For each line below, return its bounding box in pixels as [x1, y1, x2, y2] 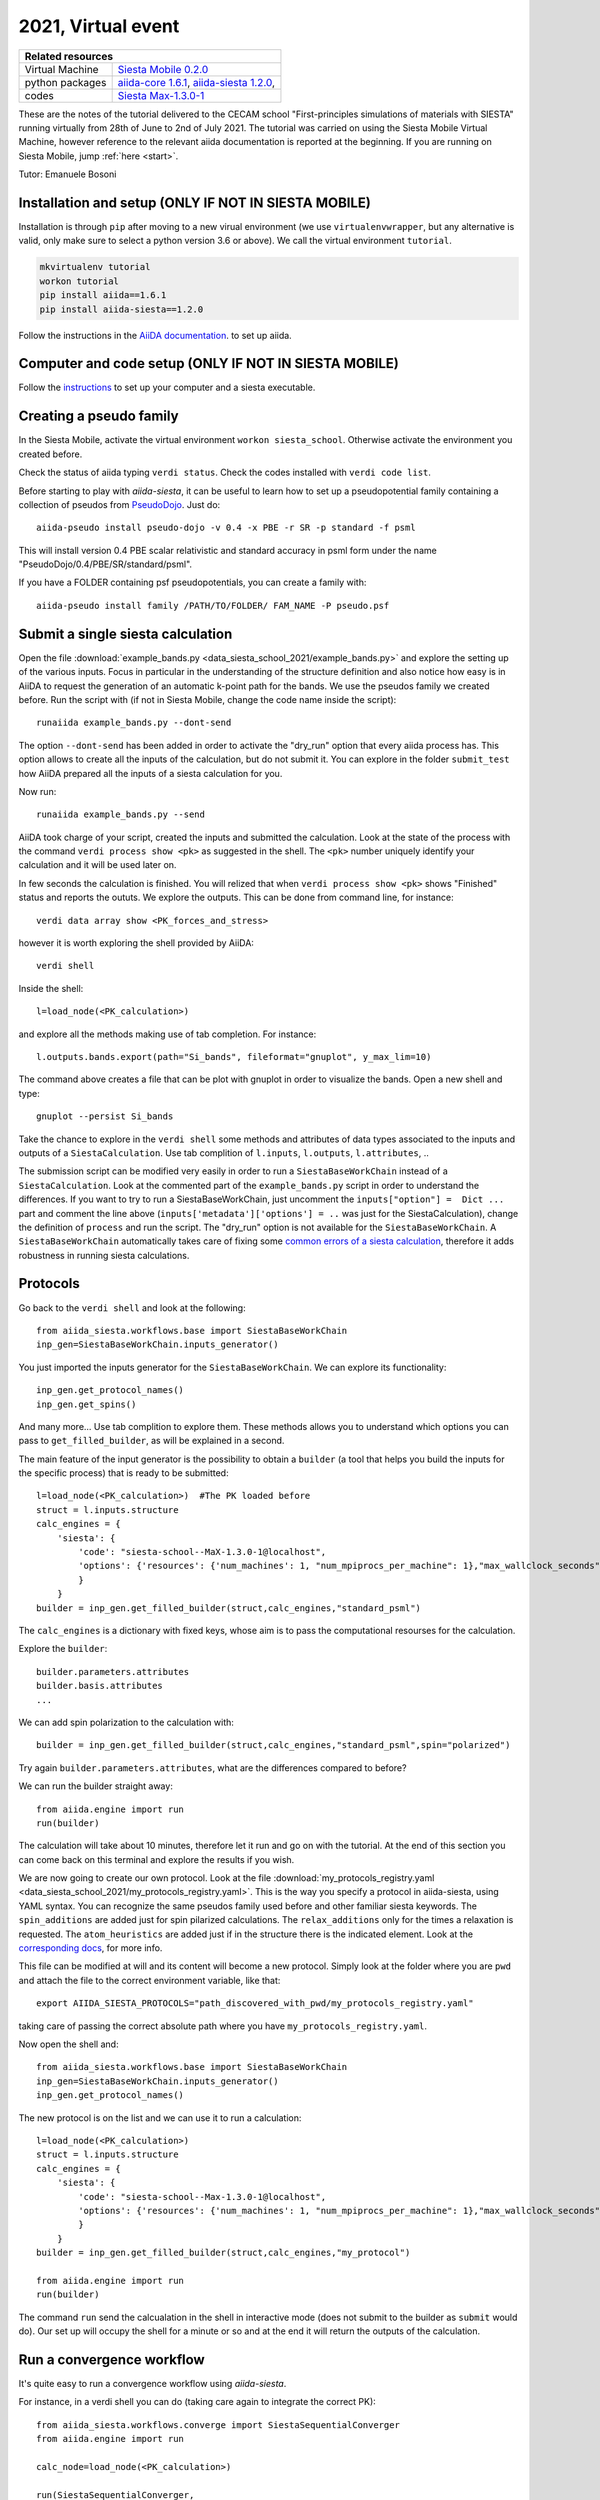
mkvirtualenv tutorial [39, 261, 151, 273]
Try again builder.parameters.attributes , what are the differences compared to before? [18, 1761, 407, 1774]
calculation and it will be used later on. [18, 859, 177, 871]
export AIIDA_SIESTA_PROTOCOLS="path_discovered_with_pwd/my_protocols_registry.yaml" [36, 1998, 474, 2009]
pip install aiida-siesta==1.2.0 [39, 303, 204, 315]
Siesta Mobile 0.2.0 [117, 62, 209, 76]
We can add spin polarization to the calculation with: [18, 1716, 235, 1728]
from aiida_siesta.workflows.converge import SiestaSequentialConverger [36, 2419, 400, 2430]
